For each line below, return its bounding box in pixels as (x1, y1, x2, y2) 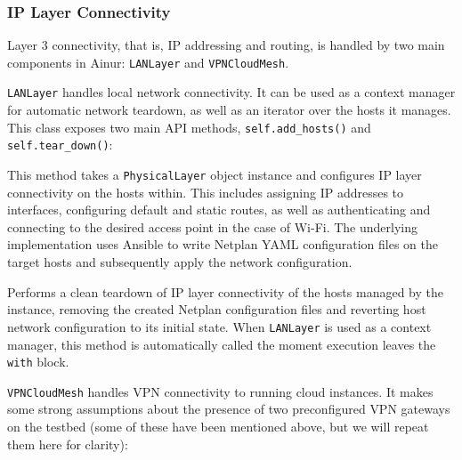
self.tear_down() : (7, 135, 113, 154)
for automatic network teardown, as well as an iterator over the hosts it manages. (7, 101, 451, 119)
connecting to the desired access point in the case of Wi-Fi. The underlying (7, 217, 418, 236)
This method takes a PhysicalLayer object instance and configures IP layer (7, 165, 422, 184)
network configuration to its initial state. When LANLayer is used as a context (7, 317, 432, 335)
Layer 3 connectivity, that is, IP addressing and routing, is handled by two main (7, 36, 445, 54)
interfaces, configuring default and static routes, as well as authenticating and (7, 200, 431, 219)
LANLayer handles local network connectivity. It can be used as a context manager (7, 83, 456, 101)
